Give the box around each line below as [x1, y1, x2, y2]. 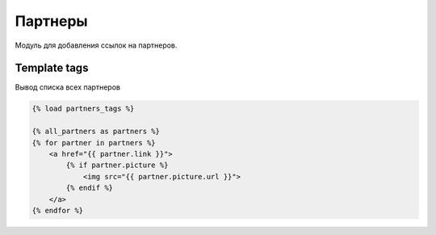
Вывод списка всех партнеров [15, 82, 121, 92]
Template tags [15, 61, 89, 75]
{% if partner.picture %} [65, 161, 169, 170]
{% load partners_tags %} [31, 104, 135, 113]
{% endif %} [65, 183, 113, 193]
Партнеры [15, 12, 88, 30]
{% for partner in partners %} [31, 138, 157, 147]
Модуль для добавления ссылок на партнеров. [15, 40, 178, 50]
